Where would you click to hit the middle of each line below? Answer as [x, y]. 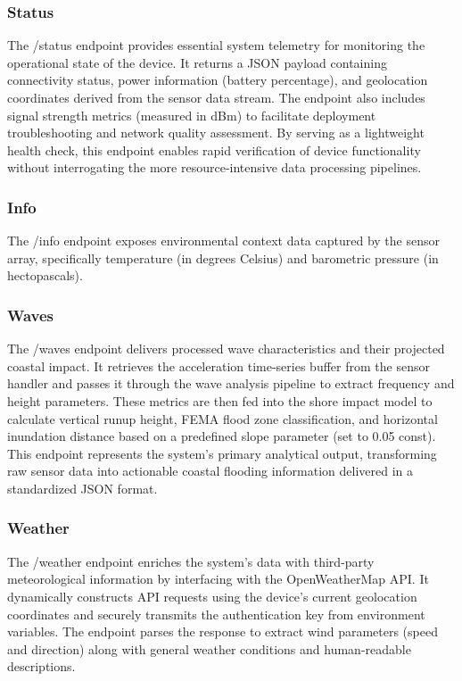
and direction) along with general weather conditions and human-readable [209, 648]
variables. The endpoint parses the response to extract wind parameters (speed [223, 631]
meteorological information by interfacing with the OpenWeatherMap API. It [218, 579]
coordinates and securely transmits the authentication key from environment [216, 614]
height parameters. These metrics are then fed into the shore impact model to [220, 400]
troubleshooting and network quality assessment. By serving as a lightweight [216, 133]
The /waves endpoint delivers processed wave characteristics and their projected [226, 349]
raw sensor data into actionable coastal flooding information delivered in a [210, 471]
